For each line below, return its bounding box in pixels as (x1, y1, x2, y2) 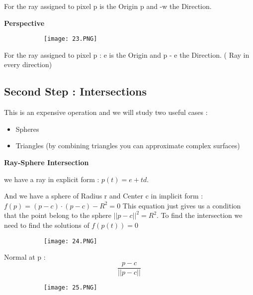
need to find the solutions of (4, 219, 89, 230)
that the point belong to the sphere (4, 210, 111, 220)
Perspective (4, 17, 45, 28)
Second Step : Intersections (4, 84, 147, 99)
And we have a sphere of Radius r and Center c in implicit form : (4, 191, 203, 201)
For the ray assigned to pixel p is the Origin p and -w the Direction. (4, 1, 212, 11)
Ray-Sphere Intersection (4, 157, 89, 168)
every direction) (4, 59, 52, 70)
